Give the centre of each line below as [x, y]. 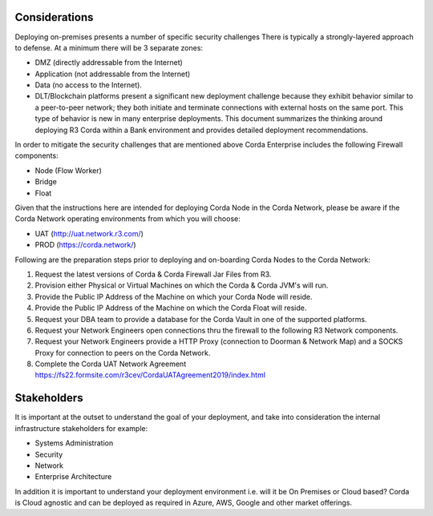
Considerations [54, 17]
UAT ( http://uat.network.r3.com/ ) [89, 233]
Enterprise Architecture [73, 477]
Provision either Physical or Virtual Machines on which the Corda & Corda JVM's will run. [182, 285]
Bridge [46, 182]
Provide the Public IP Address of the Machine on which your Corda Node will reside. [174, 296]
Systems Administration [74, 443]
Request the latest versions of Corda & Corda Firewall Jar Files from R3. [153, 274]
